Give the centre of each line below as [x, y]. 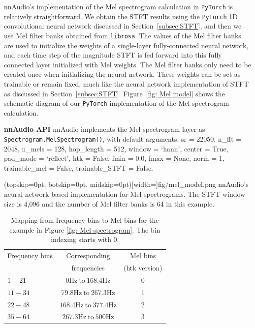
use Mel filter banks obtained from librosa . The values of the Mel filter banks [123, 35]
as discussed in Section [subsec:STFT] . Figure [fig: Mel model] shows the [114, 93]
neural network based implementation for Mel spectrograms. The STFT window [125, 194]
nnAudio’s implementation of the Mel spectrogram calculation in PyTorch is [119, 6]
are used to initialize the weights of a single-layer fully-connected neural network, [126, 45]
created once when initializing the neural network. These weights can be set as [122, 74]
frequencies [88, 268]
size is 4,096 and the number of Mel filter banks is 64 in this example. [109, 203]
